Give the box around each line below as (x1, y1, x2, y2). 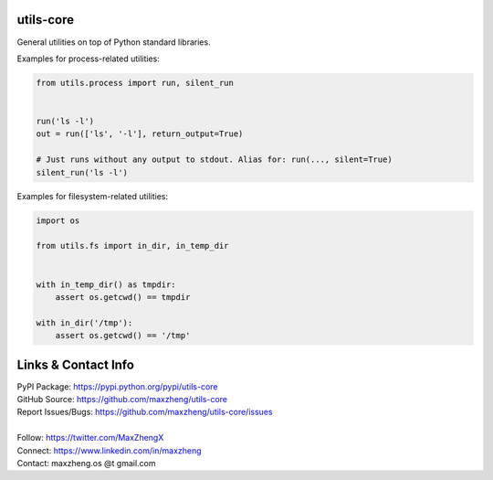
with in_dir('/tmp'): (36, 317, 133, 328)
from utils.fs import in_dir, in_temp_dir (36, 240, 229, 251)
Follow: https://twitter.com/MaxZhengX (16, 432, 164, 443)
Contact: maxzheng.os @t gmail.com (16, 457, 156, 468)
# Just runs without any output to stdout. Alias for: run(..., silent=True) (36, 155, 393, 165)
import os (36, 215, 80, 226)
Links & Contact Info (16, 357, 134, 372)
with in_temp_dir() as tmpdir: (36, 279, 177, 290)
